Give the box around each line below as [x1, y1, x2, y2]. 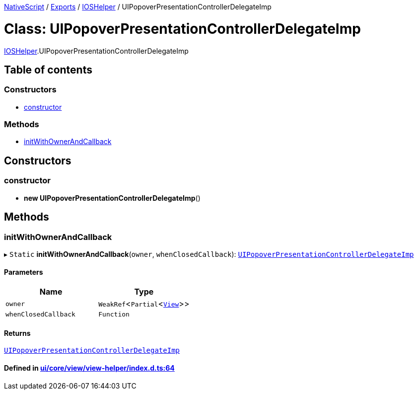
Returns [4, 328, 31, 337]
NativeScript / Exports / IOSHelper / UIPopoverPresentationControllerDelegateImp [4, 2, 272, 11]
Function [98, 311, 130, 318]
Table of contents [4, 63, 92, 76]
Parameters [4, 267, 43, 276]
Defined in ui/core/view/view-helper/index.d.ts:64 [4, 363, 175, 372]
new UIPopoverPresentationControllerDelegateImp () [24, 193, 201, 202]
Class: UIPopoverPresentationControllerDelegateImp [4, 20, 361, 37]
